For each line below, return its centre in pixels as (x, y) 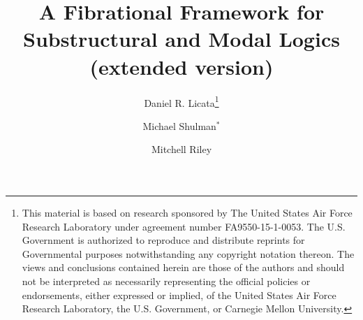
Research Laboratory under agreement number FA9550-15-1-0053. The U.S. (184, 226)
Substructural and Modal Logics (181, 39)
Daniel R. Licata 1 (181, 101)
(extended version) (181, 66)
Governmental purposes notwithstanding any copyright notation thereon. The (188, 253)
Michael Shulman (179, 125)
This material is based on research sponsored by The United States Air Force (187, 212)
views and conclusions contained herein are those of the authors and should (183, 267)
